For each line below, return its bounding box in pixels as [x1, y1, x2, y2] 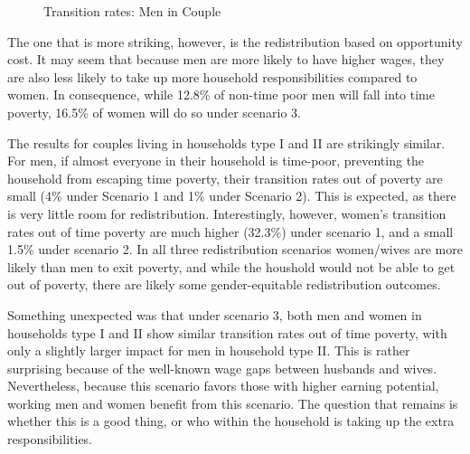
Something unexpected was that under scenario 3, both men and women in [7, 305, 422, 324]
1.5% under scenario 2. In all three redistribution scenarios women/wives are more [7, 240, 463, 259]
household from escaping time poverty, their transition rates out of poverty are [7, 168, 443, 187]
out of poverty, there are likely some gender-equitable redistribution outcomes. [7, 275, 441, 294]
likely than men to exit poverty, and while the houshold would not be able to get [7, 257, 456, 276]
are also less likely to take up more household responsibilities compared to [7, 67, 418, 86]
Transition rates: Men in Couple [43, 2, 221, 20]
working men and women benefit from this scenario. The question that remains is [7, 393, 458, 412]
